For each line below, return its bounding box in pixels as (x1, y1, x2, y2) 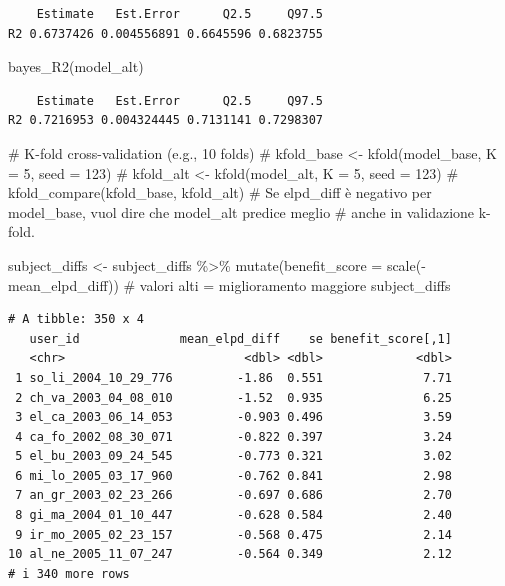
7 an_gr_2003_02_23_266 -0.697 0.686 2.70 (15, 488, 452, 503)
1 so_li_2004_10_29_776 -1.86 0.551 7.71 (15, 370, 452, 385)
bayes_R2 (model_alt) (8, 56, 144, 77)
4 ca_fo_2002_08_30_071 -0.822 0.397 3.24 (15, 429, 452, 444)
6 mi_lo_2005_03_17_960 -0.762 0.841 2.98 (15, 468, 452, 483)
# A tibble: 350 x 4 (8, 312, 145, 327)
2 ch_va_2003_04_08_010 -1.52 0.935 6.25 (15, 390, 452, 405)
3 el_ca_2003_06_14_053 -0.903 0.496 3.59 (15, 410, 452, 425)
